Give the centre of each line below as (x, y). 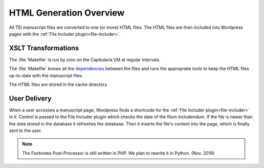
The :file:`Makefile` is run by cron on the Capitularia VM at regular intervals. (85, 60)
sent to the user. (25, 131)
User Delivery (30, 98)
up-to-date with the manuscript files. (46, 75)
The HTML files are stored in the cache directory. (59, 84)
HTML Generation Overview (67, 13)
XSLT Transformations (44, 48)
